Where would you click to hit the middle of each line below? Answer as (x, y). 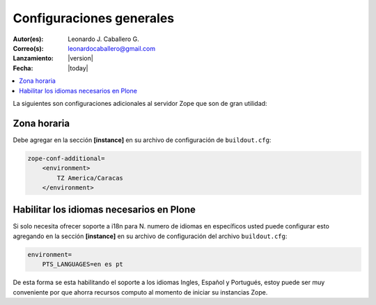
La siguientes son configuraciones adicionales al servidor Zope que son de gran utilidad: (140, 103)
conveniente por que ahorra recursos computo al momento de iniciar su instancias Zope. (140, 292)
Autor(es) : (28, 39)
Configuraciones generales (94, 18)
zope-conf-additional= (66, 158)
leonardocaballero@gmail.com (112, 48)
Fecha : (23, 68)
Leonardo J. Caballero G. (103, 39)
